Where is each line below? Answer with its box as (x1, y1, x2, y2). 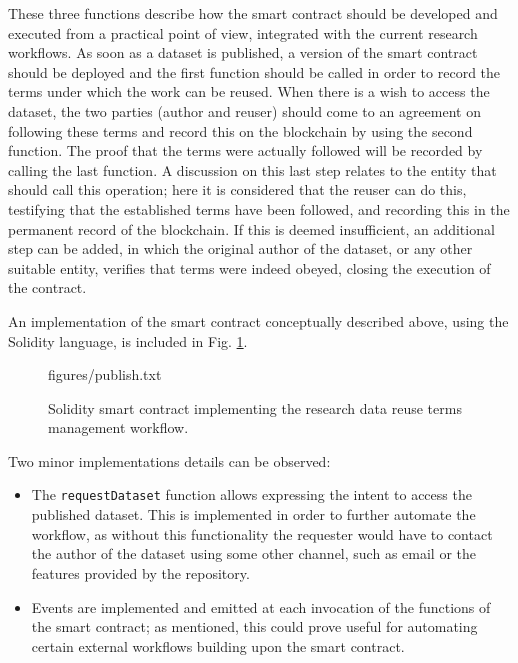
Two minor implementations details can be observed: (8, 450, 331, 471)
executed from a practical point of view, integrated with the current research (8, 22, 478, 43)
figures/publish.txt (48, 364, 162, 385)
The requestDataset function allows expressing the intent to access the (31, 484, 472, 505)
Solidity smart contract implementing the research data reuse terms (48, 397, 462, 418)
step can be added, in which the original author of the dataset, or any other (8, 238, 473, 259)
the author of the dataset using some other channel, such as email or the (31, 543, 476, 564)
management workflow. (48, 417, 189, 438)
